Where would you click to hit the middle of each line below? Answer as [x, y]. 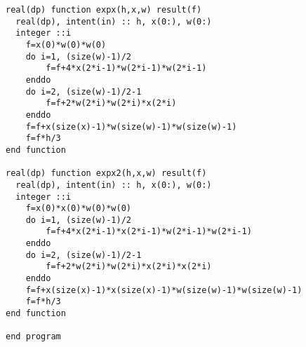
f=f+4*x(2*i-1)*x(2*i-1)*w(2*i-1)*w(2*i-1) [149, 232]
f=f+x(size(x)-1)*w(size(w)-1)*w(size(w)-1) [131, 127]
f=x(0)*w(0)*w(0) [66, 45]
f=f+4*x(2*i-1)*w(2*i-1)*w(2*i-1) [126, 68]
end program [33, 337]
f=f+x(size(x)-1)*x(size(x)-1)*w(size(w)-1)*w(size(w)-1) [164, 290]
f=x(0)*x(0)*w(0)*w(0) [78, 209]
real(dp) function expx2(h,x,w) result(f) [106, 173]
